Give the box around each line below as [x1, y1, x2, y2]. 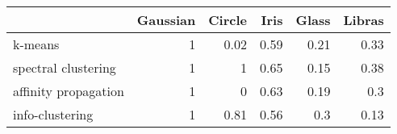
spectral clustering [13, 58, 116, 77]
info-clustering [13, 105, 94, 124]
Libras [343, 10, 384, 29]
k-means [13, 35, 60, 53]
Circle [208, 10, 247, 29]
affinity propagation [13, 82, 124, 100]
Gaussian [136, 10, 196, 29]
